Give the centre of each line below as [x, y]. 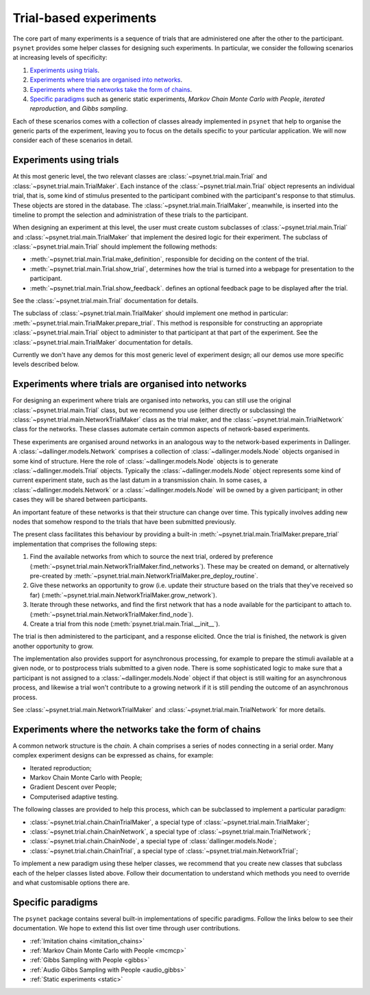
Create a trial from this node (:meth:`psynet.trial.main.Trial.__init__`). [125, 624]
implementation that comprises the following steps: [85, 544]
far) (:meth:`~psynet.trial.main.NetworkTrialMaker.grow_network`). [123, 595]
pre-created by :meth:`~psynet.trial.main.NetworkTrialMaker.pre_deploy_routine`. [144, 575]
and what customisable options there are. [71, 883]
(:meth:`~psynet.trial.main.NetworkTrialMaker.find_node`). [112, 614]
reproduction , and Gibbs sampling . [79, 108]
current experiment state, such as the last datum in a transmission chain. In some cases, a [140, 480]
